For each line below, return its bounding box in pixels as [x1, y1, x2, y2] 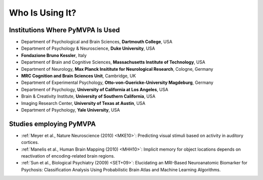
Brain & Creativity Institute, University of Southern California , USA [21, 93, 156, 100]
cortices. [21, 140, 39, 145]
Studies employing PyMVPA [9, 120, 96, 128]
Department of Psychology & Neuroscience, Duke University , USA [21, 45, 155, 51]
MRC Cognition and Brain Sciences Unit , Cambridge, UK [21, 73, 136, 79]
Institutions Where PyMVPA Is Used [9, 26, 120, 34]
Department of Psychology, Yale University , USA [21, 107, 120, 113]
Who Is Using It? [9, 7, 76, 18]
